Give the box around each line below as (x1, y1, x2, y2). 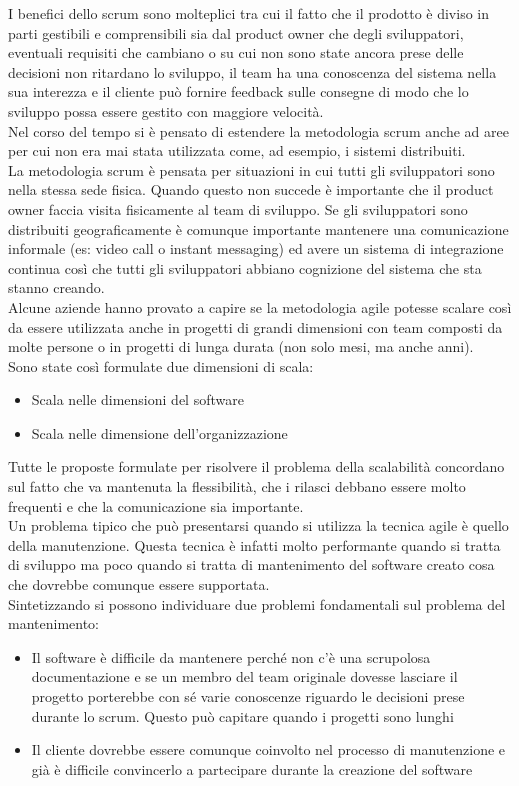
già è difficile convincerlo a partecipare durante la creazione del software (31, 758, 473, 779)
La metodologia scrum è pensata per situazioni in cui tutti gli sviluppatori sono (8, 159, 495, 180)
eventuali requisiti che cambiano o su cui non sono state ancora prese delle (8, 42, 464, 63)
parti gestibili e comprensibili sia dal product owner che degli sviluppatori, (8, 22, 464, 43)
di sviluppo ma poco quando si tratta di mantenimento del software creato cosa (8, 554, 495, 575)
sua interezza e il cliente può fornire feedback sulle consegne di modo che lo (8, 81, 469, 102)
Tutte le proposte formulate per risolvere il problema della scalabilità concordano (8, 456, 505, 477)
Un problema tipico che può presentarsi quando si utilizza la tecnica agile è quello (8, 515, 509, 536)
